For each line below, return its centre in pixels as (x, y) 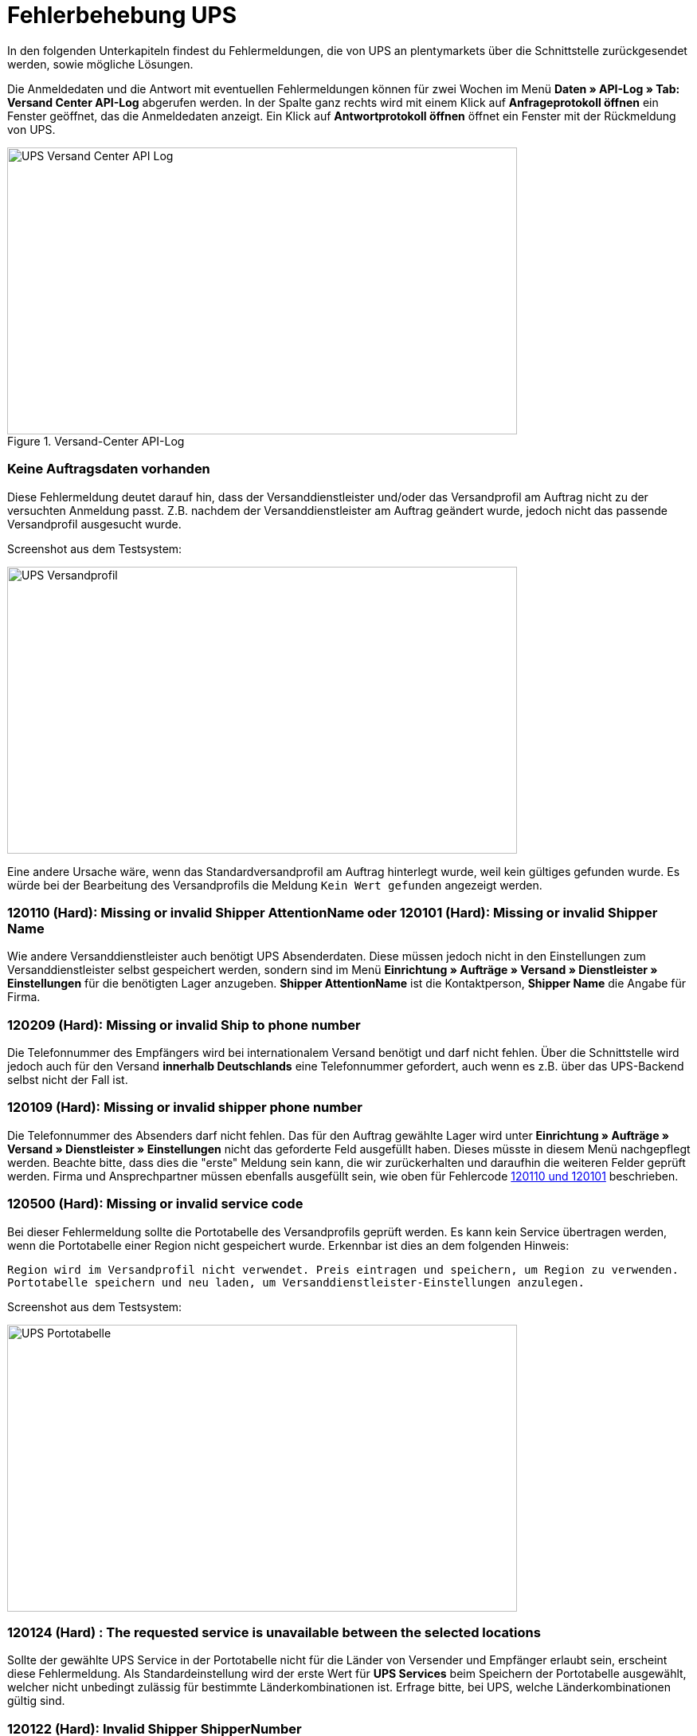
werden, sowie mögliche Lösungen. (100, 64)
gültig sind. (36, 1701)
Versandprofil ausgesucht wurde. (94, 524)
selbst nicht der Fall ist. (68, 1080)
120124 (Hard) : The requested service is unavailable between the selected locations (274, 1632)
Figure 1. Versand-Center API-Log (96, 441)
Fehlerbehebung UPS (122, 15)
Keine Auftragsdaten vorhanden (109, 469)
